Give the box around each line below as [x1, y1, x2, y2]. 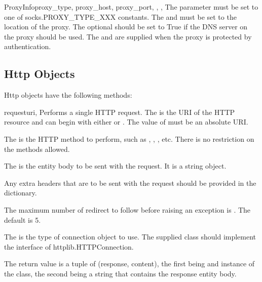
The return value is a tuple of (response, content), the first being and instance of [4, 258, 255, 269]
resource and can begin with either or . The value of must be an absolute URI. [4, 116, 248, 127]
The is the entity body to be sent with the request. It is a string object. [4, 160, 227, 171]
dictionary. [4, 187, 37, 198]
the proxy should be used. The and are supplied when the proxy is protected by [4, 31, 252, 42]
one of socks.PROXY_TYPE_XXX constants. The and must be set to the [4, 11, 237, 22]
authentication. [4, 41, 51, 52]
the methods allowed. [4, 143, 70, 154]
